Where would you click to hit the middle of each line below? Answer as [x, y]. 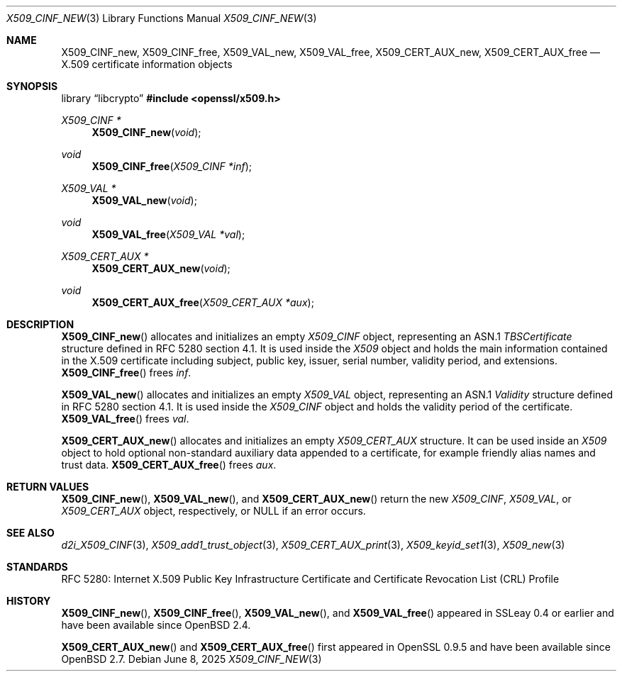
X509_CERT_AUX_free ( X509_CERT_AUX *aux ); [203, 302]
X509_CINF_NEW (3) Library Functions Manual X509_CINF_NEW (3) [162, 18]
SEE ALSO [30, 533]
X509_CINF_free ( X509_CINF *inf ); [172, 166]
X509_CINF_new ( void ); [146, 132]
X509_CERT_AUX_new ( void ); [161, 268]
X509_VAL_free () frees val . [125, 419]
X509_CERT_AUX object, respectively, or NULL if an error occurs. [213, 511]
